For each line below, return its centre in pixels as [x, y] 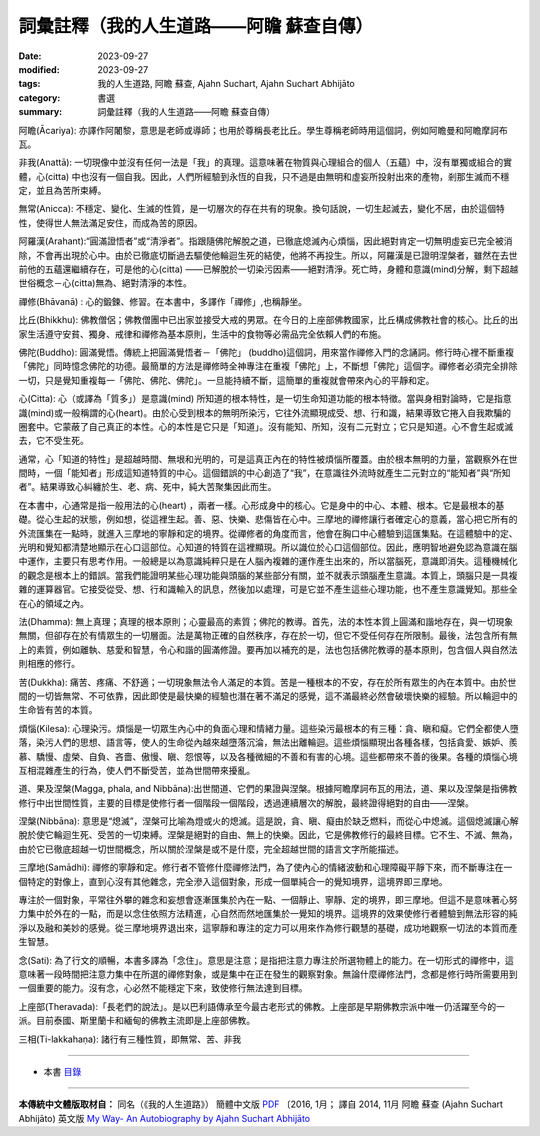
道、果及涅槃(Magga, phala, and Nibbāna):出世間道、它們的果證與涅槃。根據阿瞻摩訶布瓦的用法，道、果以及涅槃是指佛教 [268, 789]
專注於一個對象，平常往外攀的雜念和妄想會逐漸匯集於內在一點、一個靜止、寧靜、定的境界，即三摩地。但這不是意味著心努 [268, 900]
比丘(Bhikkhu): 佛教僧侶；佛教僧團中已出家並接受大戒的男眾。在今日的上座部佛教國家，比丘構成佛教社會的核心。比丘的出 [268, 320]
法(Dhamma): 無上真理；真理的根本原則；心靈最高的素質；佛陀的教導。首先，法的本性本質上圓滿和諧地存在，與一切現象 [266, 621]
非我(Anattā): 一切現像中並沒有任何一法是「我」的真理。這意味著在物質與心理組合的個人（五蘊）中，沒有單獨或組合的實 [265, 162]
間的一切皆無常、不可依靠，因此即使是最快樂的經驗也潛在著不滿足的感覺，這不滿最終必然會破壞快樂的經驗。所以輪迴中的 [268, 696]
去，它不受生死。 [53, 441]
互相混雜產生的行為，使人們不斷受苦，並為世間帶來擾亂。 [136, 770]
